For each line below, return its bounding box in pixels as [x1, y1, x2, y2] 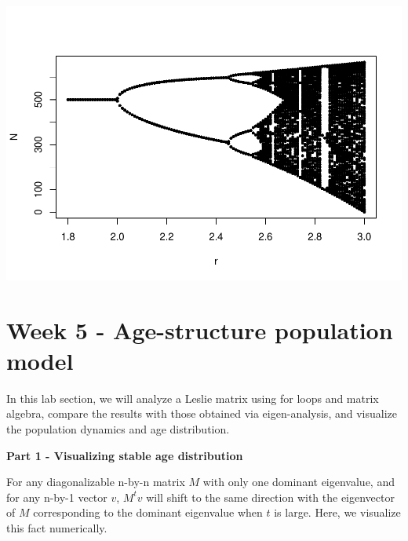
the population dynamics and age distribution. [6, 421, 230, 437]
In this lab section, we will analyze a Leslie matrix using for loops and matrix [6, 389, 379, 406]
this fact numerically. [6, 519, 107, 536]
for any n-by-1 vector [6, 488, 107, 505]
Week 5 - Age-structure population [6, 313, 393, 345]
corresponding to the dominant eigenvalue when [33, 504, 263, 521]
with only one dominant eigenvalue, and [202, 473, 395, 490]
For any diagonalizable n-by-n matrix [6, 473, 185, 490]
